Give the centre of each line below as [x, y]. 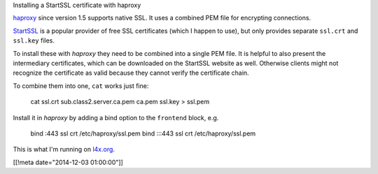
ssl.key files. [34, 41]
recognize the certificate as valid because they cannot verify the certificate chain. [131, 73]
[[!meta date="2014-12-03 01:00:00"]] [68, 162]
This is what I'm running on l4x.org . [64, 150]
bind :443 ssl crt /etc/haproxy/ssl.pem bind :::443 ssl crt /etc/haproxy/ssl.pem [143, 133]
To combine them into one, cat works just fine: [81, 86]
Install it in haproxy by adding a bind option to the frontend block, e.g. [116, 117]
